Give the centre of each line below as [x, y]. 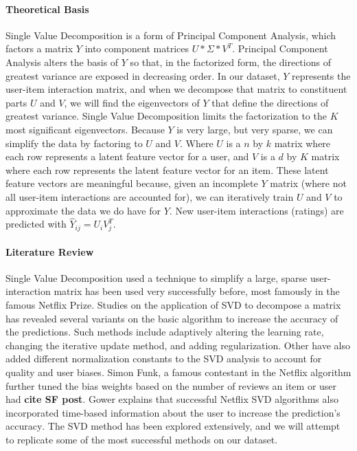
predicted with [36, 224]
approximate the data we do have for [83, 210]
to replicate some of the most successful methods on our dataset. [142, 439]
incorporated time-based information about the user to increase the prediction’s [173, 412]
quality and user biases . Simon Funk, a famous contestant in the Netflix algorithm [178, 372]
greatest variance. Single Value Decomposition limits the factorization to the [166, 116]
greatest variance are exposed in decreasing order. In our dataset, [143, 75]
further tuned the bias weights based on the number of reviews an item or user [171, 385]
